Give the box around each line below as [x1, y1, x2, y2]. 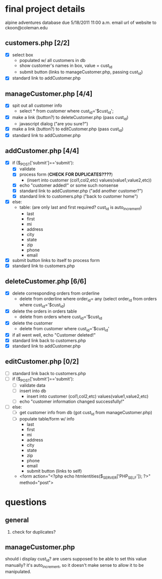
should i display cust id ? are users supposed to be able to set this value [5, 556, 147, 563]
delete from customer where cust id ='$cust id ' [19, 326, 110, 333]
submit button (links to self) [26, 468, 82, 474]
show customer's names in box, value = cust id [19, 62, 113, 69]
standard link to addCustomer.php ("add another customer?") [19, 188, 143, 194]
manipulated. [5, 569, 32, 575]
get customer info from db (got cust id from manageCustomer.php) [19, 410, 153, 417]
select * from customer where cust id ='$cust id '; [19, 108, 114, 115]
